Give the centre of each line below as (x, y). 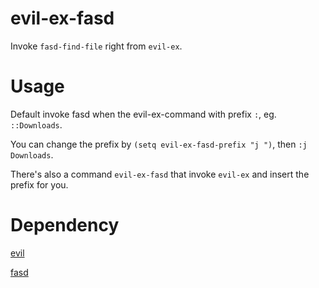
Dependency (65, 225)
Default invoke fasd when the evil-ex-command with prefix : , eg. (143, 114)
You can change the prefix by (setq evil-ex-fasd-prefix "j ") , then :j (159, 144)
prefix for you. (39, 184)
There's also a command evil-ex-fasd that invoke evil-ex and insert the (160, 174)
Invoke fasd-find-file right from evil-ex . (96, 46)
